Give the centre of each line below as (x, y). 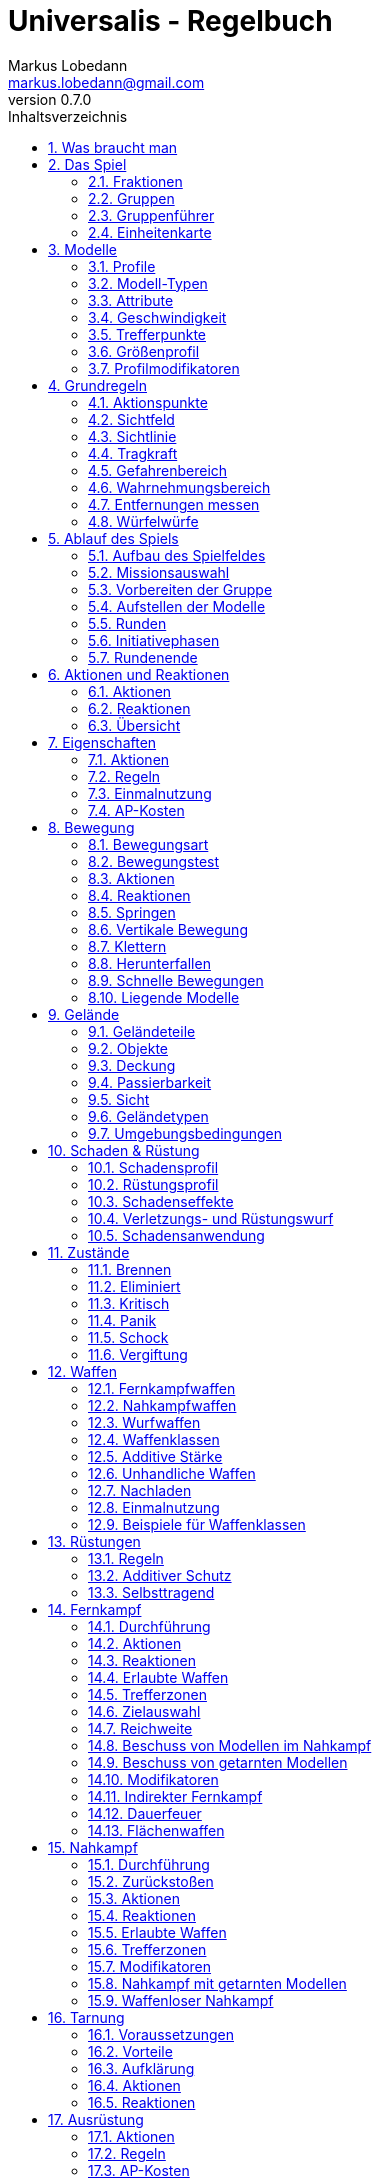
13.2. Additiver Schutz (160, 1575)
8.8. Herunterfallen (149, 963)
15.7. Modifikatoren (150, 1966)
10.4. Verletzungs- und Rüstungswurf (211, 1218)
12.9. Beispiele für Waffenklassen (197, 1524)
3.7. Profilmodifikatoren (164, 368)
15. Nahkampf (93, 1847)
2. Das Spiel (87, 164)
